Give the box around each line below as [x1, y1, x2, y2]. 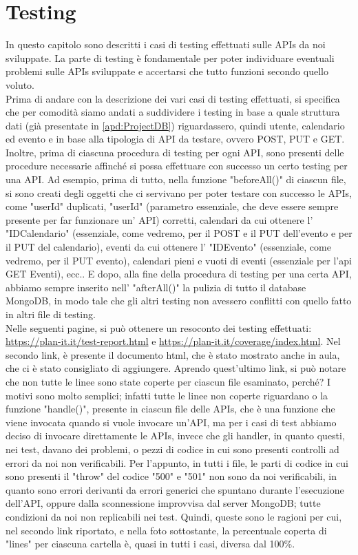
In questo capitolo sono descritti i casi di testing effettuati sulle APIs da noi [6, 37, 326, 52]
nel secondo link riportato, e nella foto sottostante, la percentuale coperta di [6, 523, 327, 537]
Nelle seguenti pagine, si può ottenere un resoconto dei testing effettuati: [6, 320, 312, 335]
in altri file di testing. [6, 307, 96, 321]
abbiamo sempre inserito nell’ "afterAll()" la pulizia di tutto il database [6, 280, 306, 294]
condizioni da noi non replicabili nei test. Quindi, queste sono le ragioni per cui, [6, 509, 342, 523]
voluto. [6, 77, 35, 92]
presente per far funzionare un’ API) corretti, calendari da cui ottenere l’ [6, 212, 313, 227]
